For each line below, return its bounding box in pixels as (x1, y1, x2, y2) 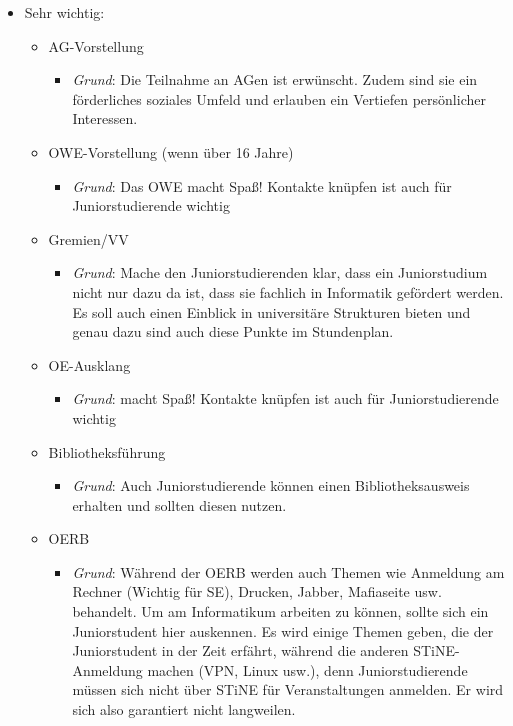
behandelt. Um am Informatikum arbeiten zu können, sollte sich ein (72, 601, 489, 622)
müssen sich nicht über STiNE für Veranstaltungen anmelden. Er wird (72, 679, 504, 700)
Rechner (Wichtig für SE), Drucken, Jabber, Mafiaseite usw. (72, 581, 442, 602)
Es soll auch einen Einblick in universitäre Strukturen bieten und (72, 301, 471, 322)
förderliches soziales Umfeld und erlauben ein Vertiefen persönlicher (72, 88, 486, 109)
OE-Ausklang (48, 354, 131, 375)
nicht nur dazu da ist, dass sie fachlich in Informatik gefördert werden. (72, 281, 504, 302)
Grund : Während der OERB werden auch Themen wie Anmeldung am (72, 561, 505, 582)
